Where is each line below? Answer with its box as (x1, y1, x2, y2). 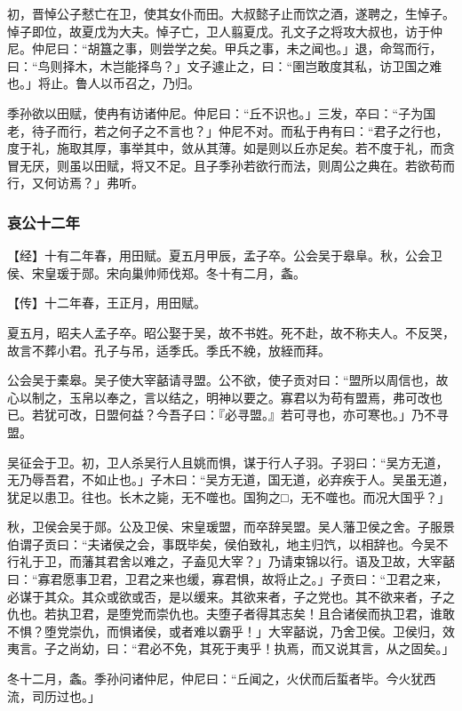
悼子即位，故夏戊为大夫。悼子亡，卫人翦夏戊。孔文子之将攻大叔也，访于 (7, 21, 430, 40)
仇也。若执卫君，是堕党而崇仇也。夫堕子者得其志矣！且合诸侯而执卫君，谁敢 (7, 604, 455, 623)
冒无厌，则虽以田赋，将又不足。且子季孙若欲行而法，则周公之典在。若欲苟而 (7, 156, 455, 174)
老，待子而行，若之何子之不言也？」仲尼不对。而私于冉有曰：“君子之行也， (7, 121, 449, 140)
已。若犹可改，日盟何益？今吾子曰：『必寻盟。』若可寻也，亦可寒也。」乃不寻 (7, 405, 449, 424)
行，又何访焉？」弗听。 (7, 173, 144, 192)
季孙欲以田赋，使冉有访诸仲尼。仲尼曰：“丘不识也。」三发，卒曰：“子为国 (7, 103, 436, 122)
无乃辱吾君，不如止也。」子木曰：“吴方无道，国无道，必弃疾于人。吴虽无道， (7, 470, 455, 489)
